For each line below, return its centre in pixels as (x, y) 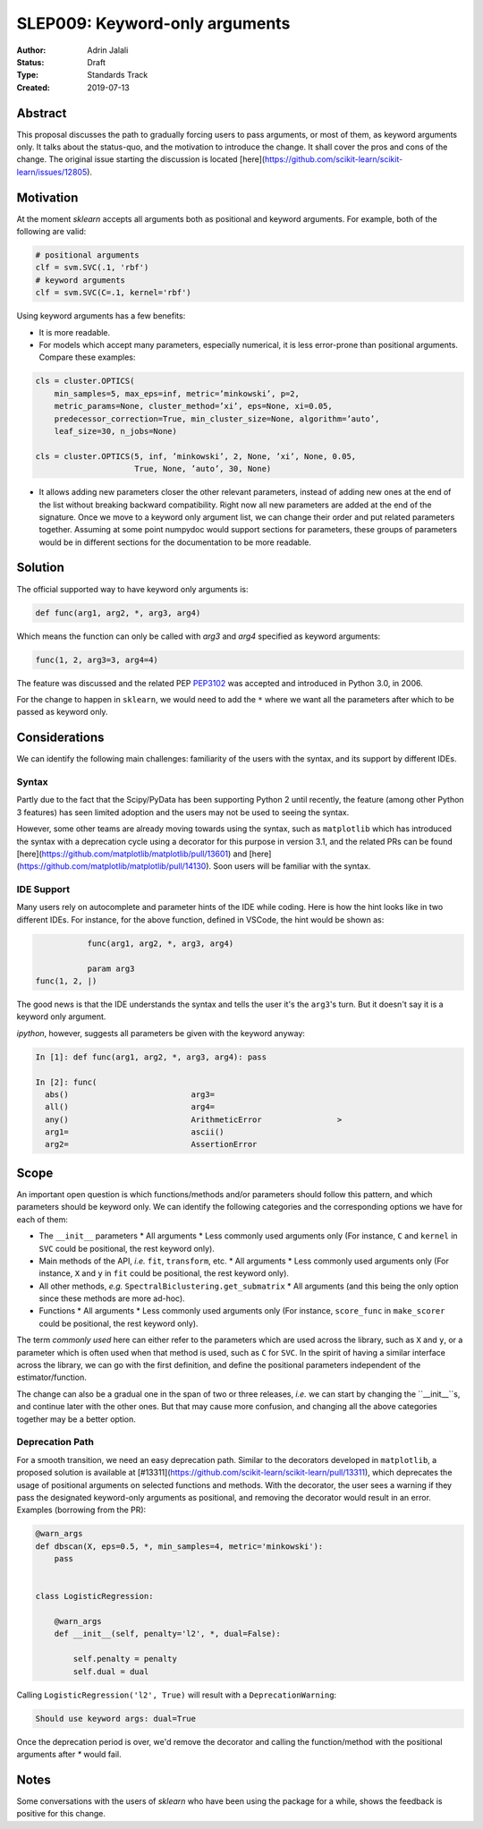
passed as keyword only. (62, 712)
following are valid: (51, 232)
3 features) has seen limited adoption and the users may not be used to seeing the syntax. (183, 812)
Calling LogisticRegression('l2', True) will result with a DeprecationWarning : (177, 1695)
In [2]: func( (66, 1082)
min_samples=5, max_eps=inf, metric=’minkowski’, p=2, (177, 393)
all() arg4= (130, 1107)
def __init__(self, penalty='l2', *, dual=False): (167, 1634)
